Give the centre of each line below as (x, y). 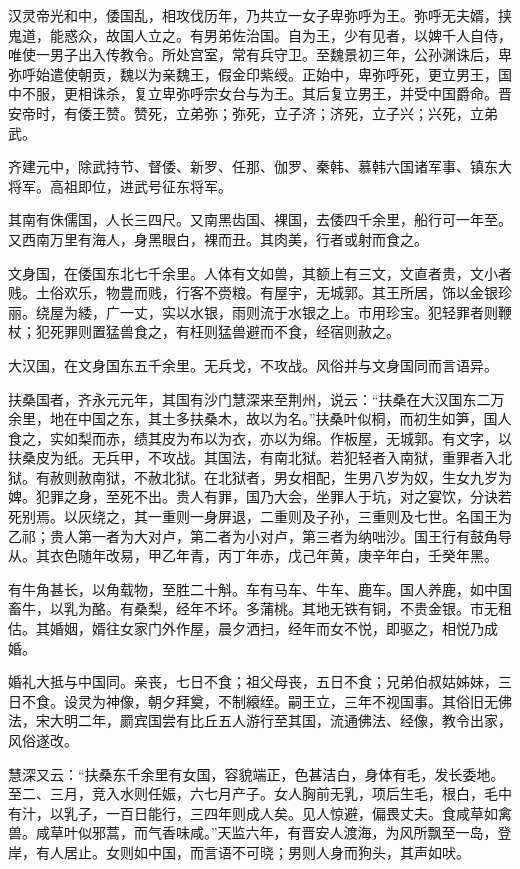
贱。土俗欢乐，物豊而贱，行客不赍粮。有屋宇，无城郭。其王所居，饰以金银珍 (260, 292)
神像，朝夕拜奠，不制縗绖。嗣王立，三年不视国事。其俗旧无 (301, 700)
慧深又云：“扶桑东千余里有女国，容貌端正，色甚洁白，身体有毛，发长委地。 (256, 773)
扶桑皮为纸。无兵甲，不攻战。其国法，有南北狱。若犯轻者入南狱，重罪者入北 (260, 457)
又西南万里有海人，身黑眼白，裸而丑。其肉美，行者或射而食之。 (218, 238)
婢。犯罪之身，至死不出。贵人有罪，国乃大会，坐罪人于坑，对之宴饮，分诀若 (260, 496)
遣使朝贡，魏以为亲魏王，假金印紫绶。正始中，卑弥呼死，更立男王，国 (280, 73)
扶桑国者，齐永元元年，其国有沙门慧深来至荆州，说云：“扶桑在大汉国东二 (249, 398)
